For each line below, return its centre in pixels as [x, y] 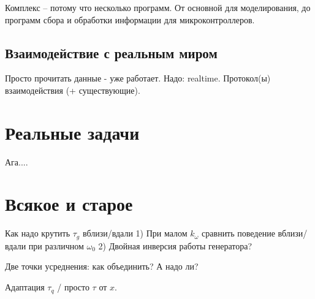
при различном [56, 245]
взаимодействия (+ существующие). [73, 90]
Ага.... [17, 161]
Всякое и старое [69, 204]
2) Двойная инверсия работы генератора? [175, 245]
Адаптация [25, 287]
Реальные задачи [72, 132]
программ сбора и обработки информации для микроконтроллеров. [130, 19]
